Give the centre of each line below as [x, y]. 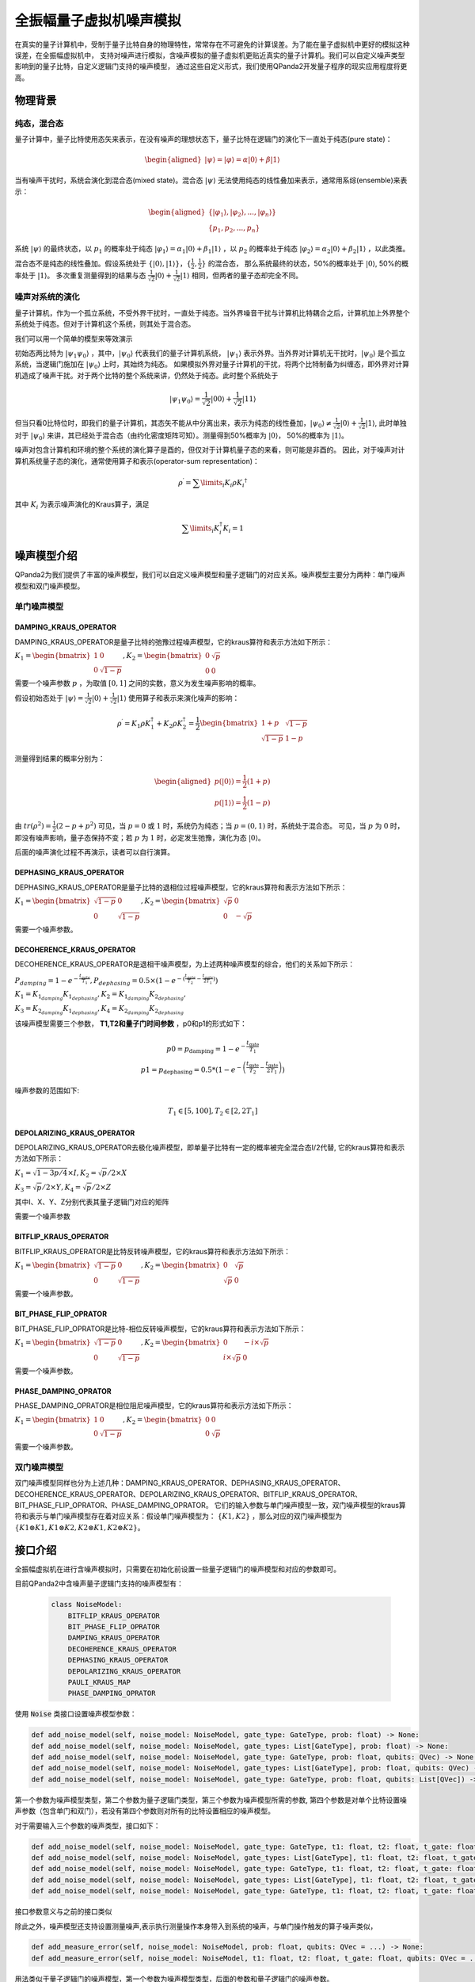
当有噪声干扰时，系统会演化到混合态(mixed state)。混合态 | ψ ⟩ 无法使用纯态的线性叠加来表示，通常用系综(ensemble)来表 [211, 180]
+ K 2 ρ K [169, 724]
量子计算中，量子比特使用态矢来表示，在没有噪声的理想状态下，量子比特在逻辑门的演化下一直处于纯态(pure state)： [203, 139]
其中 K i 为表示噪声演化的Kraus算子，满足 [82, 505]
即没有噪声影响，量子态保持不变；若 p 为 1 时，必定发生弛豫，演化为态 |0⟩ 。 [140, 837]
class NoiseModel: [87, 1605]
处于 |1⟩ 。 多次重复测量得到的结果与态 [84, 275]
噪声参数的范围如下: [47, 1090]
